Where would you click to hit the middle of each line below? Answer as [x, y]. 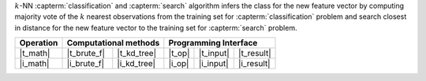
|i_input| [213, 64]
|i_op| [179, 64]
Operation [39, 43]
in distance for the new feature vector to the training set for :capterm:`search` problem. [156, 28]
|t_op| [179, 53]
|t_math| [35, 53]
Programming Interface [213, 43]
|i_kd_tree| [136, 64]
